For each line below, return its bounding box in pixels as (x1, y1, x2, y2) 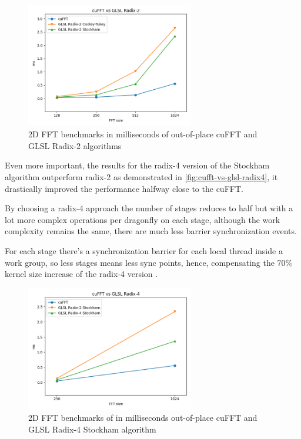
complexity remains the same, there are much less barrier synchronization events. (5, 225, 297, 237)
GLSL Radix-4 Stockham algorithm (28, 423, 156, 435)
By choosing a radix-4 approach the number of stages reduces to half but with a (5, 202, 293, 214)
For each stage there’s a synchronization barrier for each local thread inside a (5, 245, 283, 257)
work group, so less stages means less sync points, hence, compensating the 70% (5, 256, 293, 268)
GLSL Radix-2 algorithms (28, 139, 122, 151)
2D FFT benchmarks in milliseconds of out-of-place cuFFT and (28, 128, 257, 140)
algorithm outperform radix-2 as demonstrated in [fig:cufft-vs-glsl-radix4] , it (5, 171, 278, 183)
